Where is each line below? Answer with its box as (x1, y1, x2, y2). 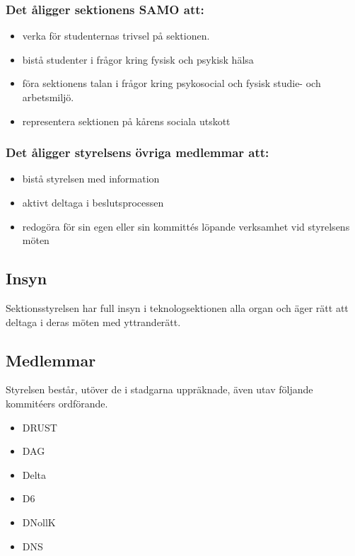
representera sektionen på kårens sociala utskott (22, 113, 231, 128)
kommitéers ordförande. (6, 395, 108, 410)
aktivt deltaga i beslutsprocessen (22, 195, 164, 209)
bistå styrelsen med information (22, 171, 160, 186)
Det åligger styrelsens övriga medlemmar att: (6, 144, 269, 161)
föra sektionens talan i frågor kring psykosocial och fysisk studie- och (22, 76, 321, 91)
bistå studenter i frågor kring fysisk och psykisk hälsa (22, 52, 254, 66)
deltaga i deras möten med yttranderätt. (6, 314, 181, 329)
